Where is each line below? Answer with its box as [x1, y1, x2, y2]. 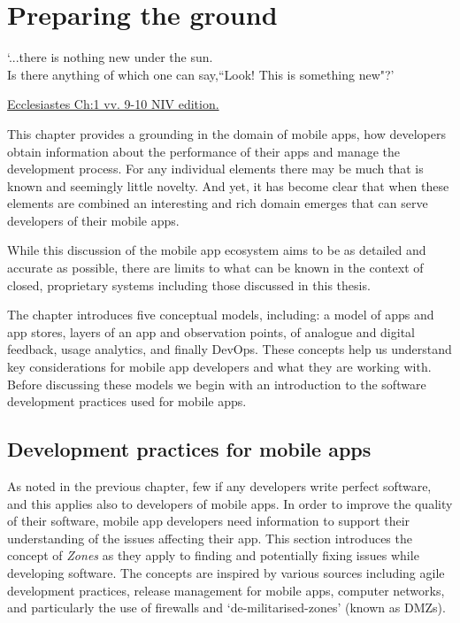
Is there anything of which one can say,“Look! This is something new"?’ [7, 65, 395, 83]
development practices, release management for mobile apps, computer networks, [7, 581, 445, 599]
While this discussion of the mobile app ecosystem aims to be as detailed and [7, 241, 426, 259]
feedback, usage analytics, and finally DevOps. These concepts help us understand [7, 340, 452, 358]
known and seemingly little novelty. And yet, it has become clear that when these [7, 176, 449, 195]
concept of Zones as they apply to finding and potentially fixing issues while [7, 546, 419, 565]
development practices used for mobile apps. [7, 392, 247, 411]
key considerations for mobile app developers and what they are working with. [7, 358, 432, 376]
